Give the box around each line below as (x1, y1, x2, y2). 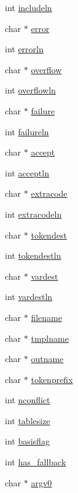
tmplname (31, 331, 69, 344)
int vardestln (5, 290, 53, 303)
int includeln (5, 1, 52, 14)
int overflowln (5, 84, 56, 97)
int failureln (5, 125, 49, 138)
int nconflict (5, 393, 50, 406)
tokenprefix (31, 373, 73, 385)
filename (31, 310, 62, 323)
